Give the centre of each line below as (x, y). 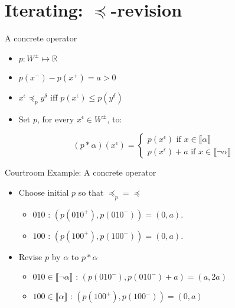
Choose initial (44, 192)
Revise (30, 256)
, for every (56, 119)
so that (91, 192)
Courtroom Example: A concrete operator (81, 172)
